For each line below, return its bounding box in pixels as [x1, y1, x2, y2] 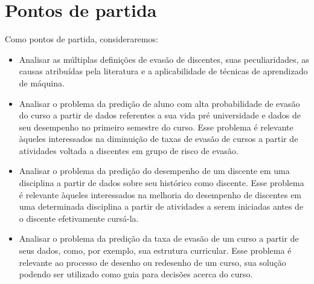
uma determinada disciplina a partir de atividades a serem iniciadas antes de [19, 200, 304, 213]
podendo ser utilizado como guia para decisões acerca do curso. [19, 268, 253, 280]
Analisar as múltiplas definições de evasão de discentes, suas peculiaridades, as [19, 53, 309, 65]
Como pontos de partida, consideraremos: [5, 33, 158, 45]
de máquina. [19, 76, 65, 89]
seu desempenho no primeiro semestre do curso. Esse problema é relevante [19, 120, 293, 133]
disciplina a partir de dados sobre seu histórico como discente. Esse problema [19, 176, 304, 189]
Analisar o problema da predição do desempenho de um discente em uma [19, 164, 290, 177]
